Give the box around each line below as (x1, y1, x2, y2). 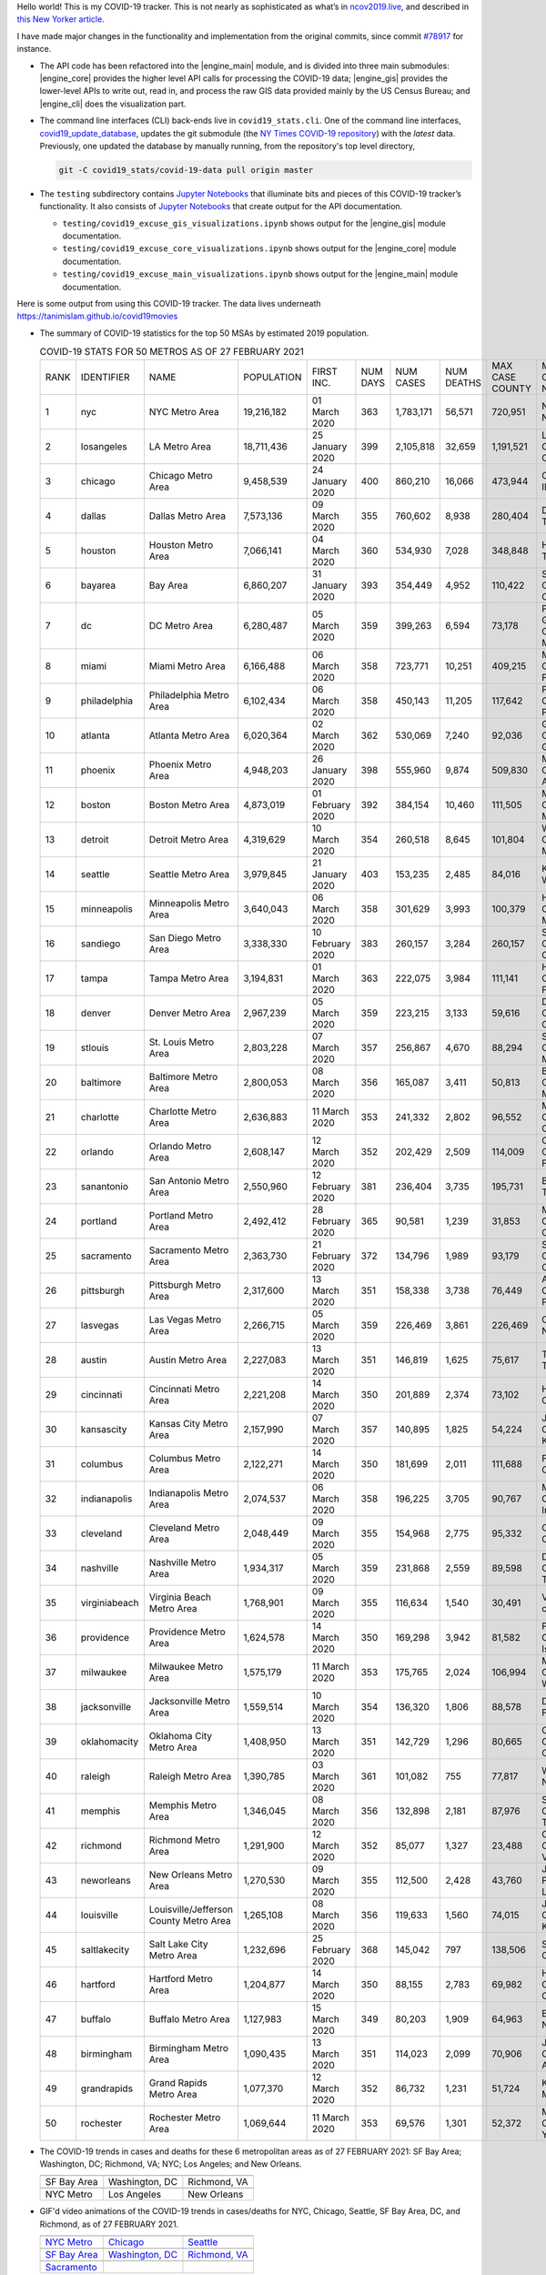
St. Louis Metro (148, 1036, 215, 1048)
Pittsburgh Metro (148, 1279, 222, 1291)
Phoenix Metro (148, 758, 212, 771)
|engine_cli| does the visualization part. (39, 98, 187, 109)
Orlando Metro (148, 1139, 212, 1152)
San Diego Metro (148, 931, 222, 944)
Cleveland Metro (148, 1521, 220, 1533)
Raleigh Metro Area (148, 1770, 232, 1783)
